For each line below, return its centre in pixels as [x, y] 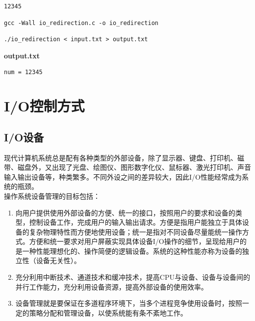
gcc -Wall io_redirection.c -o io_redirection [81, 23]
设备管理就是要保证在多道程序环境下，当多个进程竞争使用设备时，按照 [129, 303]
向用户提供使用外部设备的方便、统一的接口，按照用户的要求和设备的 [125, 212]
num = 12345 [23, 72]
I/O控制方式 [44, 106]
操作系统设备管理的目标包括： [52, 196]
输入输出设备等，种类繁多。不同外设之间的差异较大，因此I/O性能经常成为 [123, 176]
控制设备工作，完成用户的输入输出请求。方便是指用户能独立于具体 [136, 222]
